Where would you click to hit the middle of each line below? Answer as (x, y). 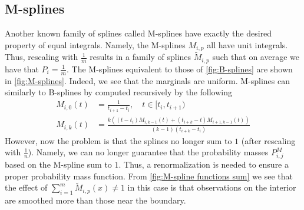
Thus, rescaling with (42, 57)
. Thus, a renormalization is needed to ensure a (204, 164)
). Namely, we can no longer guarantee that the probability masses (148, 152)
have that (22, 69)
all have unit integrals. (247, 44)
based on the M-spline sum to (58, 164)
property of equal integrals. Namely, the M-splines (95, 44)
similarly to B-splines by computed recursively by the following (119, 92)
